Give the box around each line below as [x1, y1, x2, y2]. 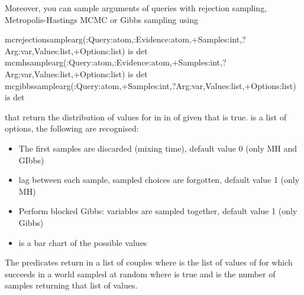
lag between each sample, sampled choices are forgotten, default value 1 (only [18, 173, 300, 186]
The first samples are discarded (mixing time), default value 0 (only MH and [18, 142, 297, 154]
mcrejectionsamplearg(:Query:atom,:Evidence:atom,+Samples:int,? [5, 33, 246, 45]
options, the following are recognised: [5, 122, 139, 135]
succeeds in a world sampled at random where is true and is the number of [5, 267, 276, 280]
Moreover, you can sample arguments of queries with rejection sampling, [5, 2, 267, 14]
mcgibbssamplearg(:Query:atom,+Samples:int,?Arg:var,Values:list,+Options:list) [5, 79, 296, 91]
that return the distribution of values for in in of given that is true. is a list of [5, 110, 287, 123]
